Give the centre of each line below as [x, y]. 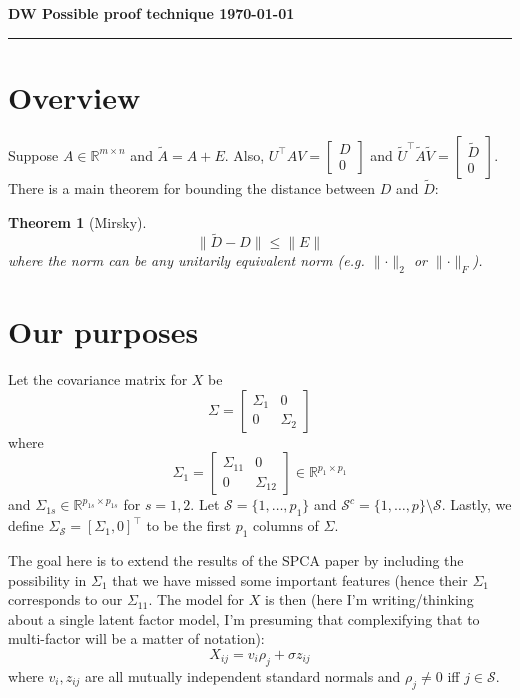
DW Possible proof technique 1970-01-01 [151, 13]
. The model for [196, 599]
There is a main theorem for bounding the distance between [191, 187]
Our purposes [103, 331]
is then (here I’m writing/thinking [369, 599]
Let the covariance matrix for [98, 379]
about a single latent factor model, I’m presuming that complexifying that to [244, 618]
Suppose [33, 154]
